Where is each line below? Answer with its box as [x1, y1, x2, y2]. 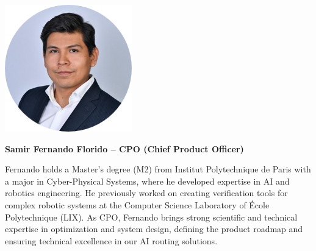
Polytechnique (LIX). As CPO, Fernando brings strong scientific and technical [5, 210, 298, 223]
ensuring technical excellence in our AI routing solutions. [5, 234, 218, 247]
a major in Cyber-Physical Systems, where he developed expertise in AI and [5, 174, 290, 187]
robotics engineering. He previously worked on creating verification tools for [5, 186, 288, 199]
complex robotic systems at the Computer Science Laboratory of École [5, 198, 270, 211]
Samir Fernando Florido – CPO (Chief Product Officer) [5, 142, 244, 155]
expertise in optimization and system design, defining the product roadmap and [5, 222, 303, 235]
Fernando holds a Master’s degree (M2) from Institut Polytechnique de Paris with [5, 163, 311, 175]
